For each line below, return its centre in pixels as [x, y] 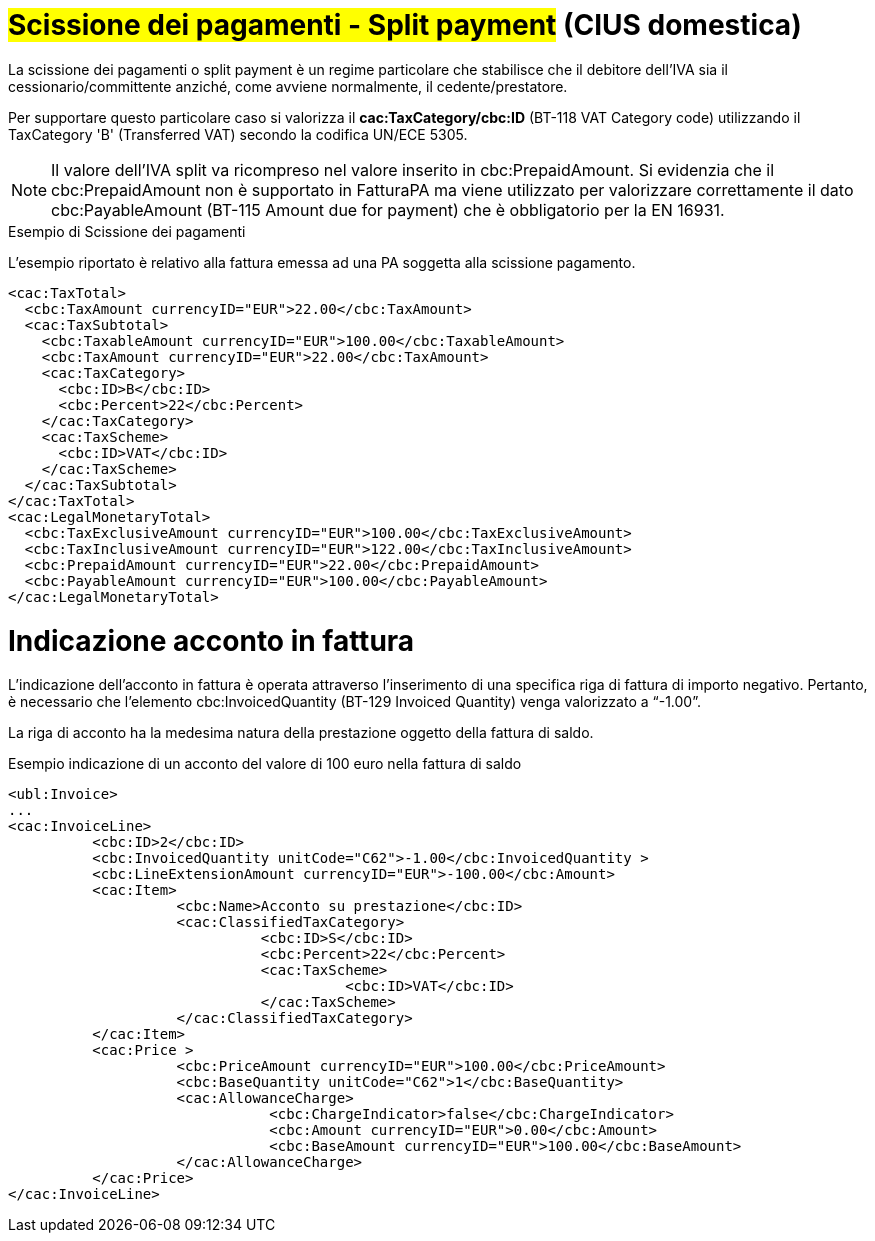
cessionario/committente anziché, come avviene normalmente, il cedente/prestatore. [288, 86]
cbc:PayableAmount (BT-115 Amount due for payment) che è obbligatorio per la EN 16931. [388, 209]
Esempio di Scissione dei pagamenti [127, 231]
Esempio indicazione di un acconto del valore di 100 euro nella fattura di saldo [265, 764]
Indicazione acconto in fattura [211, 640]
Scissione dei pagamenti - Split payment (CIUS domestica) [405, 25]
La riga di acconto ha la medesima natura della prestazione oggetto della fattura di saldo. [301, 733]
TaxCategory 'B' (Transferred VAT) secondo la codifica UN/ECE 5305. [238, 134]
